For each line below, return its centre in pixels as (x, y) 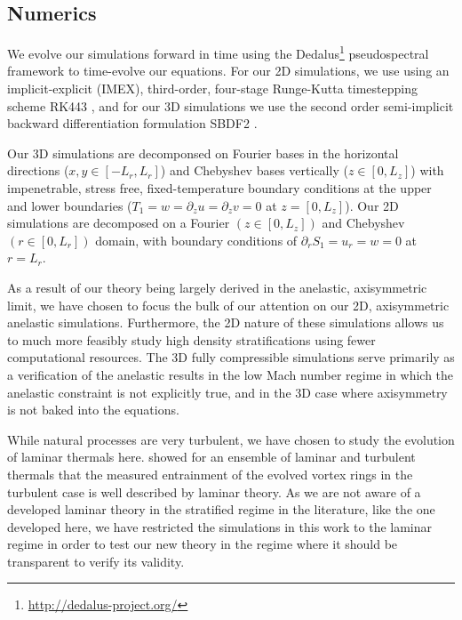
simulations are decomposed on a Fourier (119, 223)
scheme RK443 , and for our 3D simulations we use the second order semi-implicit (231, 105)
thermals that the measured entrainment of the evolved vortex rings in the (210, 474)
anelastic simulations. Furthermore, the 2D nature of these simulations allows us (226, 322)
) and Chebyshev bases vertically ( (254, 170)
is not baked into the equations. (93, 410)
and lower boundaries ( (70, 205)
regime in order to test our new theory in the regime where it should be (203, 544)
